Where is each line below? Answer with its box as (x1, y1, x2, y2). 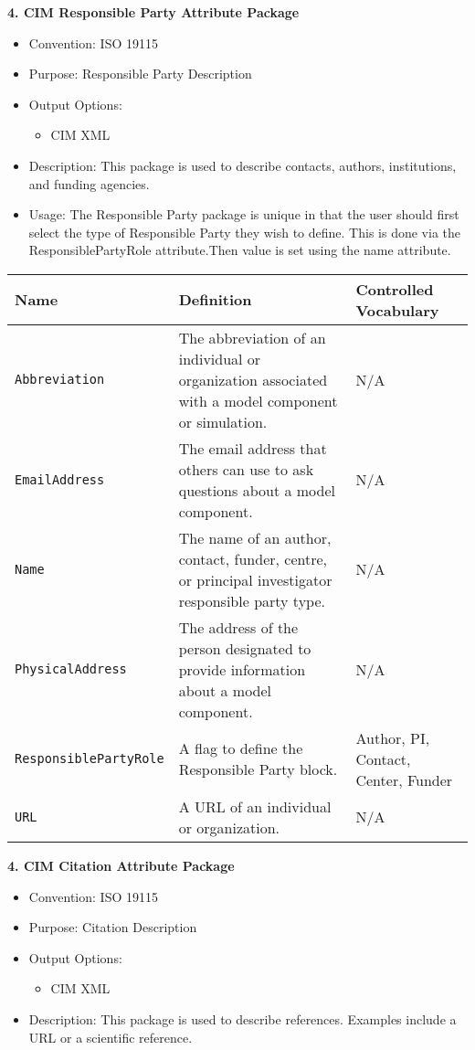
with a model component (178, 389, 338, 411)
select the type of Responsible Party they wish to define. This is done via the (28, 222, 460, 241)
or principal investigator (178, 568, 332, 590)
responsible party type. (178, 589, 325, 611)
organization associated (178, 368, 328, 390)
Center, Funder (355, 769, 453, 790)
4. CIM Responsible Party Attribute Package (7, 3, 300, 21)
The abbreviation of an (178, 326, 326, 348)
